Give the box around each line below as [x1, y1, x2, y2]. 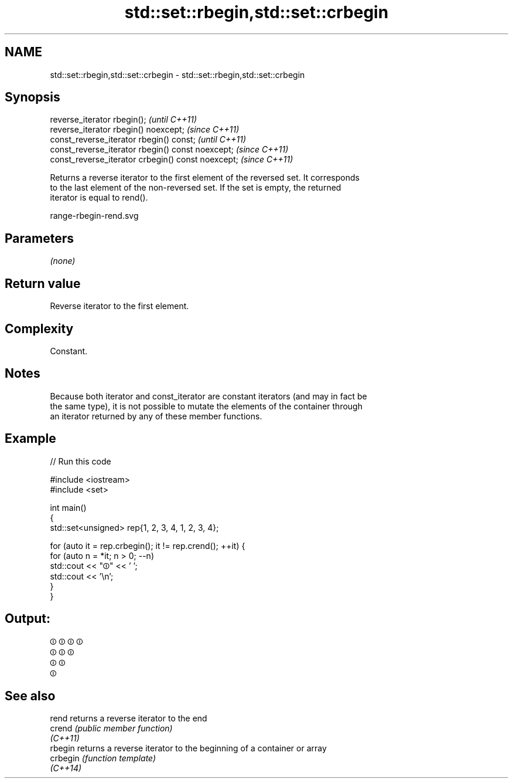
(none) [50, 256, 76, 266]
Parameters [5, 231, 74, 246]
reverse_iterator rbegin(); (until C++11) [50, 114, 197, 125]
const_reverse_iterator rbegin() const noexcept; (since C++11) [50, 144, 289, 155]
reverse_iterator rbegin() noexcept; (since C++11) [50, 124, 240, 135]
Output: [5, 611, 50, 626]
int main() [50, 502, 87, 513]
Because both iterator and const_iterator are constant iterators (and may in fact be [50, 391, 367, 401]
